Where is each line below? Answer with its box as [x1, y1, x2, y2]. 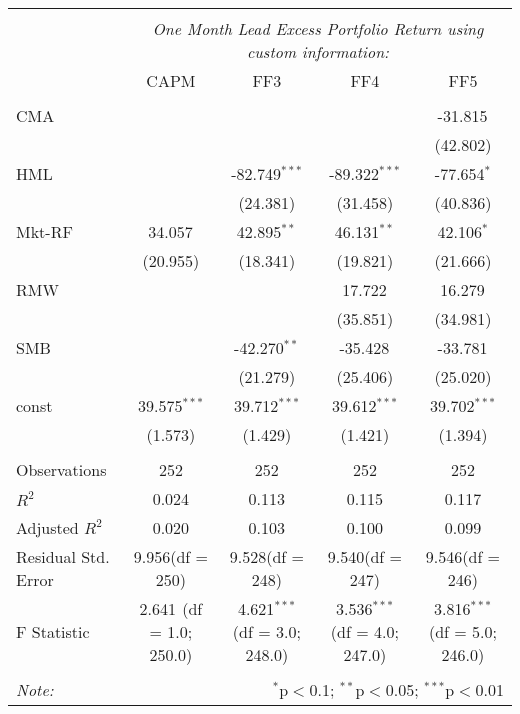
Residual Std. [16, 545, 110, 568]
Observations [16, 458, 107, 481]
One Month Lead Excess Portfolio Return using [152, 17, 484, 40]
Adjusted [16, 516, 79, 539]
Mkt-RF [16, 220, 73, 243]
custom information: [246, 40, 390, 63]
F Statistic [16, 620, 90, 643]
